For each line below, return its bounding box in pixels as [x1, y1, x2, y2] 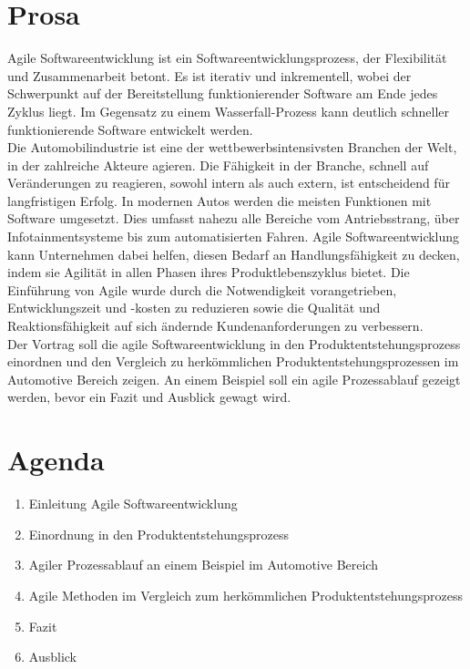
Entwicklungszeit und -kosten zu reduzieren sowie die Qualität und [7, 298, 381, 317]
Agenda [7, 441, 105, 479]
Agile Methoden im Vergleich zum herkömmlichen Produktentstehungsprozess [28, 585, 464, 604]
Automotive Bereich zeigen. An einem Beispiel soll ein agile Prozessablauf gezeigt [7, 369, 461, 388]
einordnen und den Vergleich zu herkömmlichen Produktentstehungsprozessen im [7, 352, 459, 371]
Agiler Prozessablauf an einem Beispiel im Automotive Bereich [28, 555, 378, 574]
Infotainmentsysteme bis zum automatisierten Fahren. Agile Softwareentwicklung [7, 227, 460, 246]
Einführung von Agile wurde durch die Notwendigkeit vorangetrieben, [7, 280, 397, 299]
